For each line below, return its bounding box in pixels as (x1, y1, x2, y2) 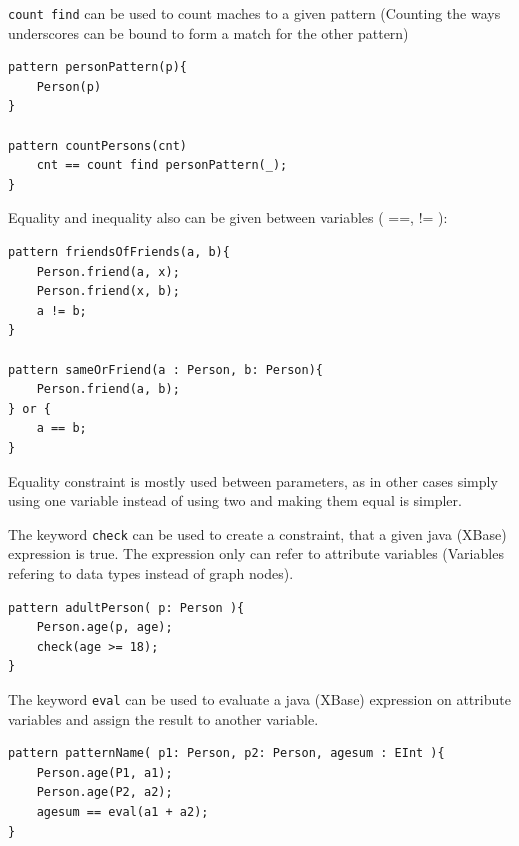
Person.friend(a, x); (36, 264, 180, 279)
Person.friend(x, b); (36, 284, 180, 299)
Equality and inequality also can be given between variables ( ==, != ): (8, 207, 448, 228)
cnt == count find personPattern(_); (36, 158, 288, 173)
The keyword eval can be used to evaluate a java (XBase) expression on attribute (8, 688, 511, 709)
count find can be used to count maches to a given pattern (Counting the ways (8, 3, 501, 23)
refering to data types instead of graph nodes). (8, 562, 294, 583)
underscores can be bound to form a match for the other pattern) (8, 22, 409, 43)
